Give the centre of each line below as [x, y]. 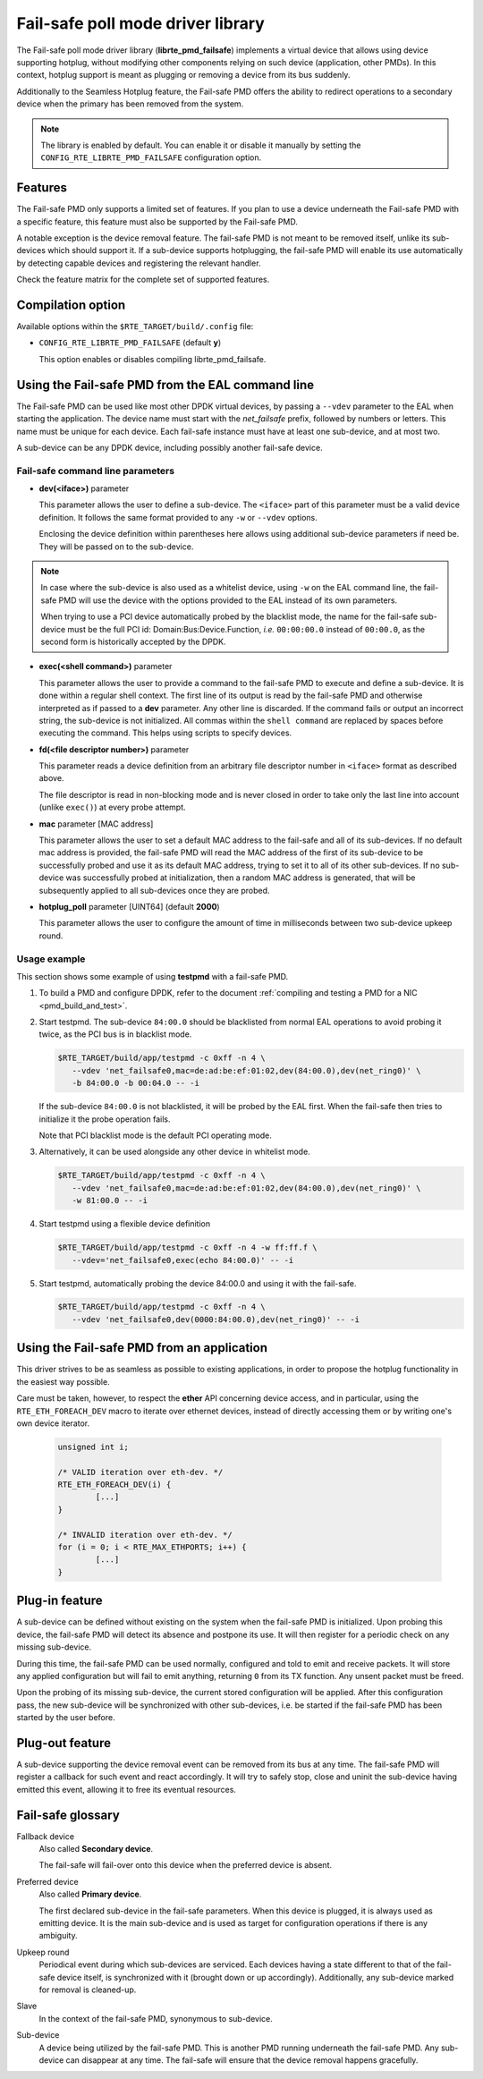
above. [51, 778]
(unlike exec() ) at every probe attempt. [113, 807]
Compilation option [71, 305]
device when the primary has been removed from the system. [130, 104]
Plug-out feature [64, 1743]
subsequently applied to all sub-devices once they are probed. [154, 890]
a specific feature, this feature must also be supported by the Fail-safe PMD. [157, 221]
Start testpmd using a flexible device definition [125, 1224]
